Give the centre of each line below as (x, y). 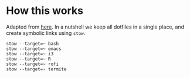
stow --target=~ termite (36, 69)
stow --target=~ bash (33, 44)
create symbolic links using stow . (46, 33)
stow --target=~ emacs (34, 49)
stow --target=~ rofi (33, 64)
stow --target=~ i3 (30, 54)
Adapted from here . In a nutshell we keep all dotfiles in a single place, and (95, 27)
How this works (45, 11)
